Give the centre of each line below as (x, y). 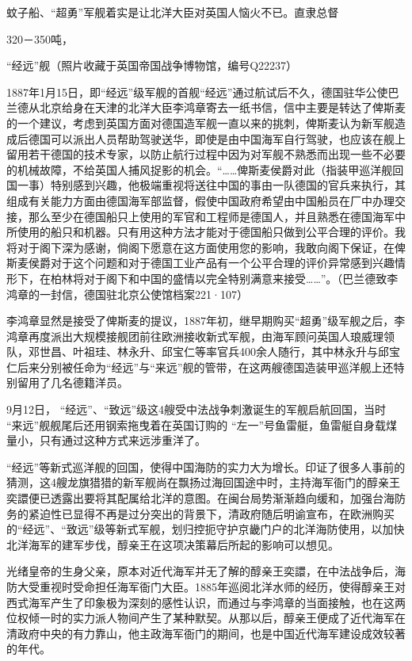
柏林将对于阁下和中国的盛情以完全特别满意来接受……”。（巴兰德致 (219, 278)
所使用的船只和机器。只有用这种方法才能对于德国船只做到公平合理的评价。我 (206, 232)
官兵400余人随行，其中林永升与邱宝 (308, 352)
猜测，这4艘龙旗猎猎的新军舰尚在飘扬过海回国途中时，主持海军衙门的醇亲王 (203, 482)
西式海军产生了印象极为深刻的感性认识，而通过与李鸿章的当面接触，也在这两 (206, 602)
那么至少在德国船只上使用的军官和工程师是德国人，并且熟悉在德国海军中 (217, 216)
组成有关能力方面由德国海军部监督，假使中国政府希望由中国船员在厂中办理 (200, 200)
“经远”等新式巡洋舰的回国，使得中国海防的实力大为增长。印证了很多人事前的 (206, 466)
